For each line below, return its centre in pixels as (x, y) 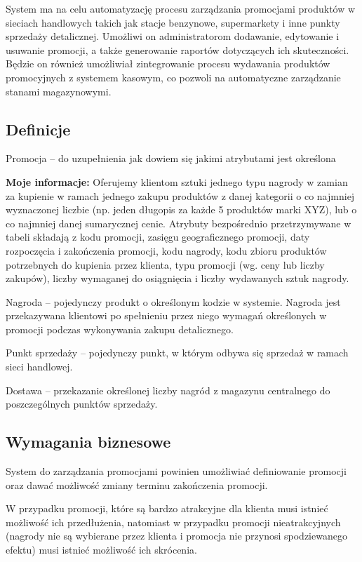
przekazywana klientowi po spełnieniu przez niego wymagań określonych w (166, 315)
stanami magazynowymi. (59, 91)
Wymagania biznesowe (88, 442)
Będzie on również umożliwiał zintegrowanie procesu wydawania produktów (168, 63)
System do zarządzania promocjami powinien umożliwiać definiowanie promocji (176, 471)
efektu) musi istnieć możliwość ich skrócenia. (101, 550)
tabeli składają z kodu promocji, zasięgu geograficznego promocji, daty (158, 237)
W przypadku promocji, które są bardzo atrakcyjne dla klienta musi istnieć (167, 508)
